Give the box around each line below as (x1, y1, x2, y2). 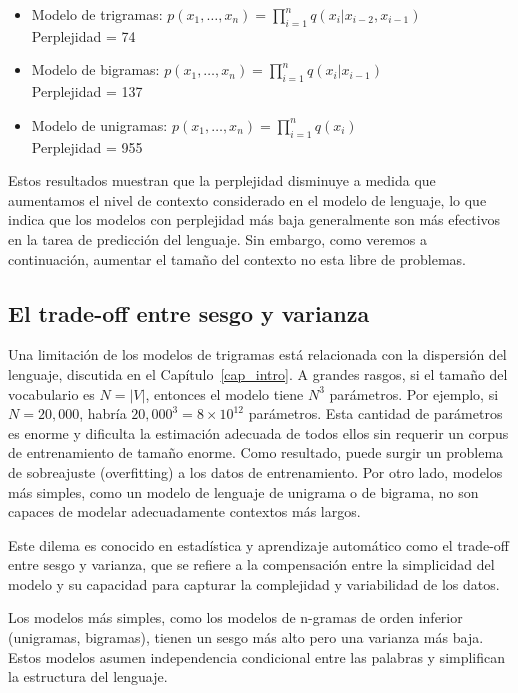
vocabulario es (8, 383, 95, 404)
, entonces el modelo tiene (145, 383, 304, 404)
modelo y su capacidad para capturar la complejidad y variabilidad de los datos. (8, 573, 500, 594)
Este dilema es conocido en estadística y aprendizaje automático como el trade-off (8, 534, 510, 555)
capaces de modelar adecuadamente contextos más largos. (8, 501, 361, 522)
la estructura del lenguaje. (8, 666, 168, 687)
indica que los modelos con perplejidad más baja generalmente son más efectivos (8, 209, 501, 230)
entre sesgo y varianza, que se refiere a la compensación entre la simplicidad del (8, 554, 495, 575)
